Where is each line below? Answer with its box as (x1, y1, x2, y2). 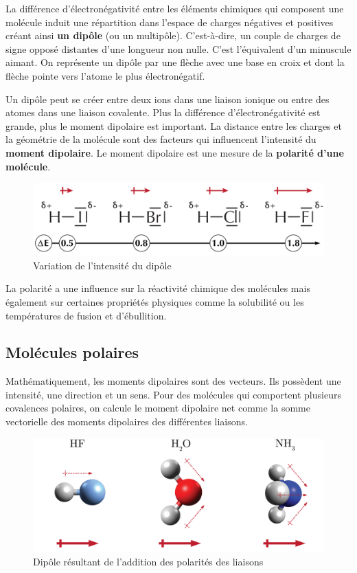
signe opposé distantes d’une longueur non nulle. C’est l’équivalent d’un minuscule (5, 41, 352, 56)
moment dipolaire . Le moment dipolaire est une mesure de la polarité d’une (5, 145, 344, 159)
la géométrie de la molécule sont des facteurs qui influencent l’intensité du (5, 132, 316, 146)
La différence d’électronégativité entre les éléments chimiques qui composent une (5, 1, 344, 15)
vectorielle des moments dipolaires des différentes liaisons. (5, 414, 248, 429)
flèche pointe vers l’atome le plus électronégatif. (5, 68, 205, 82)
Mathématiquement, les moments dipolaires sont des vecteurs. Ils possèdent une (5, 374, 341, 388)
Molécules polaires (5, 341, 139, 363)
